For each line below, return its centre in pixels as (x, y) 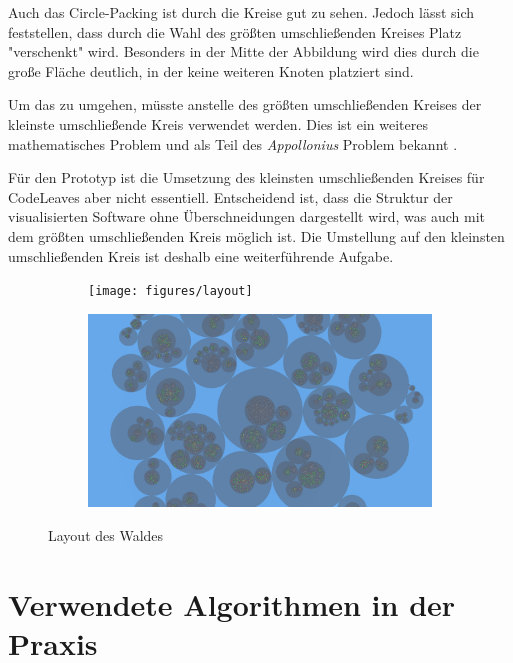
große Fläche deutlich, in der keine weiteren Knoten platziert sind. (211, 70)
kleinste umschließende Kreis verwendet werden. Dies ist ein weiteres (218, 123)
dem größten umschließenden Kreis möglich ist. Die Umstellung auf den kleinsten (256, 235)
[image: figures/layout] (170, 291)
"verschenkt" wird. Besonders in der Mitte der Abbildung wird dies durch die (243, 51)
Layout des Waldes (106, 534)
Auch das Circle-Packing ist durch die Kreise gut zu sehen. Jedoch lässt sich (241, 12)
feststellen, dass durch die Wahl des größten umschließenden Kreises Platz (235, 31)
